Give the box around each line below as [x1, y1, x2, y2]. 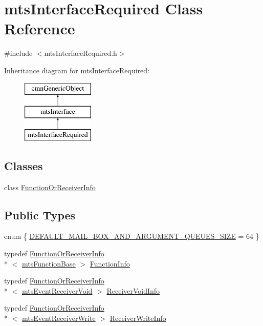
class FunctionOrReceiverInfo [4, 181, 96, 192]
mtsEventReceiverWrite [22, 313, 96, 323]
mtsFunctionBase [22, 258, 76, 269]
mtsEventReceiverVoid [22, 285, 93, 296]
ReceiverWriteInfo [109, 313, 166, 323]
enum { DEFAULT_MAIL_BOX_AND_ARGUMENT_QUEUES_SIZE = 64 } [4, 231, 259, 241]
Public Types [4, 207, 76, 222]
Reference [4, 18, 75, 39]
